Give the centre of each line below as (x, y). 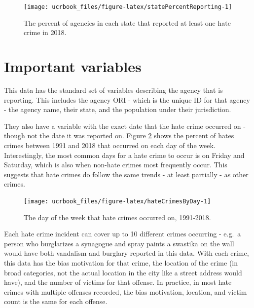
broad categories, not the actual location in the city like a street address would (123, 272)
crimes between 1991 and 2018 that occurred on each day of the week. (110, 145)
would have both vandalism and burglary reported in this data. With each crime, (127, 253)
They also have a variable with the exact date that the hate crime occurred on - (125, 126)
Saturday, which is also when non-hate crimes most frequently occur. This (116, 165)
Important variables (73, 66)
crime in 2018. (45, 32)
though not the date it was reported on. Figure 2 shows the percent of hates (119, 135)
